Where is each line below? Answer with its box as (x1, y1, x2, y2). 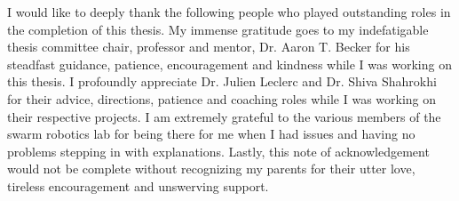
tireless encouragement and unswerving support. (7, 176, 269, 195)
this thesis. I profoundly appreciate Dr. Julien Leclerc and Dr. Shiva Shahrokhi (7, 72, 437, 91)
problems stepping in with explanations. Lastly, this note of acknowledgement (7, 141, 430, 160)
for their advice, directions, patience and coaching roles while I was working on (7, 89, 437, 108)
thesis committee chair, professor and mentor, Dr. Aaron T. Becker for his (7, 37, 410, 56)
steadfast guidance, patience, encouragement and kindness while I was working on (7, 54, 452, 73)
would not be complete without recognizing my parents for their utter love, (7, 159, 415, 178)
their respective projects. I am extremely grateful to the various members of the (7, 107, 441, 125)
